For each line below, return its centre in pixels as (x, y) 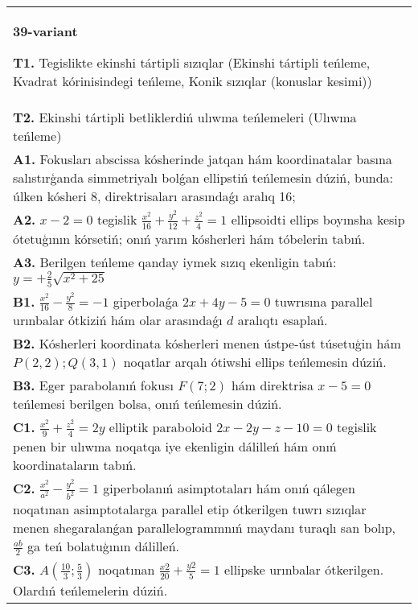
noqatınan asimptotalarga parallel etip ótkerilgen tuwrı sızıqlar (190, 509)
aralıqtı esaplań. (283, 320)
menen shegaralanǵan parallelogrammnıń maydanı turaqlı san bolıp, (204, 527)
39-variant (45, 31)
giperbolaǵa (145, 301)
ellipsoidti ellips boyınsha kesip (318, 219)
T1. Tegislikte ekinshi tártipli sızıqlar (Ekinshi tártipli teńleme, (192, 62)
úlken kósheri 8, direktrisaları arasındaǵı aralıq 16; (154, 196)
